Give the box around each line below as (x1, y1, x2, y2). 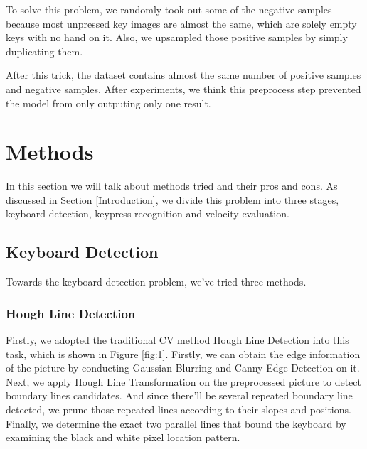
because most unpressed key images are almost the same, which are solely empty (6, 16, 357, 31)
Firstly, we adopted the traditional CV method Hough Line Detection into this (6, 332, 349, 347)
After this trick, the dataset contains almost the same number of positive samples (6, 67, 361, 82)
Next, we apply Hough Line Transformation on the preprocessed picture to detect (6, 374, 361, 389)
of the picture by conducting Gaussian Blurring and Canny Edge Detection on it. (6, 360, 360, 375)
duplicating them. (6, 43, 83, 58)
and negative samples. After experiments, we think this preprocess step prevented (6, 81, 361, 96)
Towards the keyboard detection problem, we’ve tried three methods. (6, 274, 307, 289)
